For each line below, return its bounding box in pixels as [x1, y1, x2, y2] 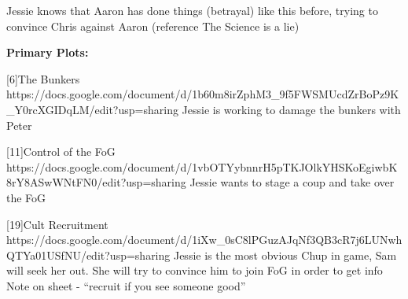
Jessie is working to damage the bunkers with [182, 101, 401, 117]
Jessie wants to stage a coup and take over [189, 174, 395, 190]
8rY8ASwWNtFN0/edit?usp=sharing [6, 174, 186, 190]
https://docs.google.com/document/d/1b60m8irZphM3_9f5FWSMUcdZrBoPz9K [6, 86, 399, 102]
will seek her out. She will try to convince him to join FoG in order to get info [6, 262, 383, 279]
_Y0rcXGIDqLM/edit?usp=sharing [6, 101, 178, 117]
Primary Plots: [6, 44, 89, 61]
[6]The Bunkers [6, 70, 80, 87]
